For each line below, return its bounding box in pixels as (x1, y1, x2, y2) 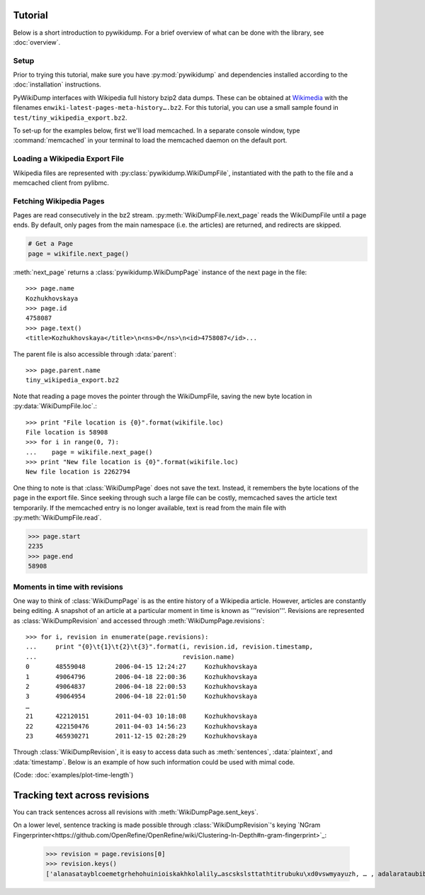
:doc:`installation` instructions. (13, 80, 102, 89)
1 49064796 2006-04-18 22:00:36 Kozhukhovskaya (25, 672, 258, 680)
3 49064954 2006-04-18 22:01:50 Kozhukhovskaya (25, 692, 258, 701)
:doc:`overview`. (13, 38, 61, 46)
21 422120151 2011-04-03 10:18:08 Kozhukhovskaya (25, 712, 258, 721)
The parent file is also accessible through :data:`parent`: (13, 349, 177, 358)
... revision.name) (25, 653, 235, 660)
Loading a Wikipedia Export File (13, 154, 124, 164)
